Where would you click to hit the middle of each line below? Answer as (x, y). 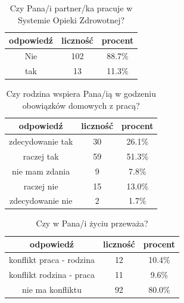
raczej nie (41, 186)
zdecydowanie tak (41, 141)
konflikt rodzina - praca (52, 274)
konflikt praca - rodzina (52, 259)
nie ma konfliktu (52, 289)
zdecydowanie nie (41, 201)
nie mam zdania (41, 171)
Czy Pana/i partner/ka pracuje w (71, 8)
